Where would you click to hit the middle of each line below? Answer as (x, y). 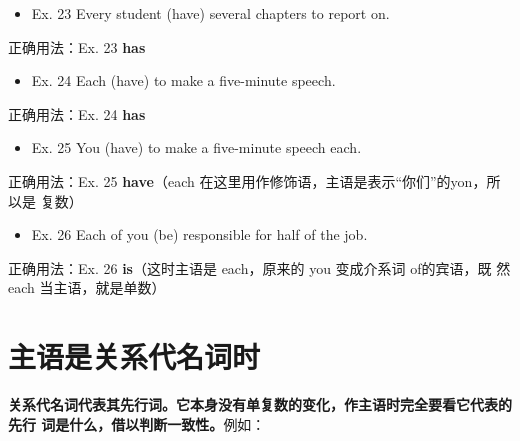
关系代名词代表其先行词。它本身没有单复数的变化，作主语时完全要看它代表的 (260, 404)
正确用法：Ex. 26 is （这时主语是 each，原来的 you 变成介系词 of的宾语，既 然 (259, 267)
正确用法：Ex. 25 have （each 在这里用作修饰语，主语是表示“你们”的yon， (247, 180)
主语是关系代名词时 (134, 356)
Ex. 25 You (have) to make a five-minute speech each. (196, 147)
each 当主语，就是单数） (87, 287)
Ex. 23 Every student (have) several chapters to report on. (210, 13)
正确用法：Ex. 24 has (77, 113)
